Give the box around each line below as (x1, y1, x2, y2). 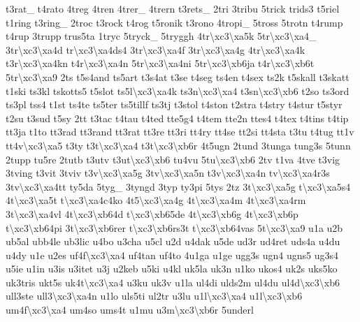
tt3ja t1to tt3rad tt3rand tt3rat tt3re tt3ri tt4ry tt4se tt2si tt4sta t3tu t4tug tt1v (6, 124, 354, 139)
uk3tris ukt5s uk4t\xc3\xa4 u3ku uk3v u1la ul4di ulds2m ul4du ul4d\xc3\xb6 (6, 275, 340, 289)
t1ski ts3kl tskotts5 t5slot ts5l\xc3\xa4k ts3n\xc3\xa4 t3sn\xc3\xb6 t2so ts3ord (6, 83, 350, 98)
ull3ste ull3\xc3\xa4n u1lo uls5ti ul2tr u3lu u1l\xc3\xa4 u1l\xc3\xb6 (6, 288, 303, 303)
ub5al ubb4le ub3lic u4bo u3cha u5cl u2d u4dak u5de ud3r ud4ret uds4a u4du (6, 234, 340, 249)
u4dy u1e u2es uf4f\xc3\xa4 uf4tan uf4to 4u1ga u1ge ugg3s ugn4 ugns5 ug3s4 (6, 247, 338, 262)
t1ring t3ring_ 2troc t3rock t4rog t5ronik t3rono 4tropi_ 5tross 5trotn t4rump (6, 15, 343, 29)
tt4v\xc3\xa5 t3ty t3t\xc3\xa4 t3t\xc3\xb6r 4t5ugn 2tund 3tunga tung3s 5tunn (6, 138, 351, 152)
